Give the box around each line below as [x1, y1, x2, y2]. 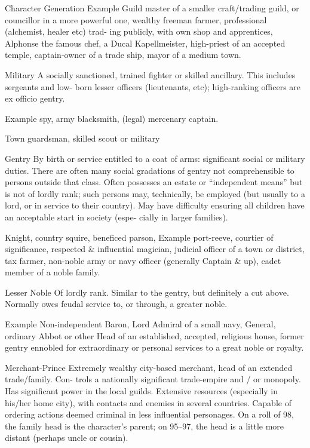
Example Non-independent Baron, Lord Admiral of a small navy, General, [5, 318, 276, 330]
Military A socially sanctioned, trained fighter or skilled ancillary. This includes [5, 68, 296, 81]
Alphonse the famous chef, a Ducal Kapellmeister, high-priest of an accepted [5, 36, 286, 49]
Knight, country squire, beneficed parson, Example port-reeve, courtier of [5, 231, 274, 243]
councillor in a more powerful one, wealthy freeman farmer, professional [5, 13, 267, 26]
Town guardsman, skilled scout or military [5, 132, 160, 145]
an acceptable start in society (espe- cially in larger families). [5, 210, 228, 223]
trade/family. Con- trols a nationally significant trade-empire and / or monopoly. [5, 373, 301, 385]
